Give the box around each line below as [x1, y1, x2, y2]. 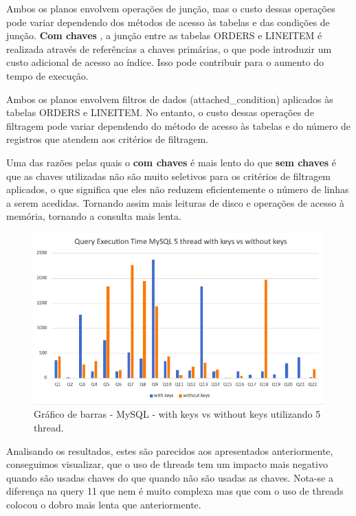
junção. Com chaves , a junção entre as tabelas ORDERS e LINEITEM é [6, 28, 322, 43]
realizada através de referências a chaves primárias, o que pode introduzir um [6, 41, 332, 56]
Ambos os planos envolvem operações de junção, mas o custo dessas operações [6, 1, 335, 15]
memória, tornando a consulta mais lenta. [6, 209, 181, 223]
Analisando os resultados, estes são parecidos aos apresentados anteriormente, [6, 443, 333, 458]
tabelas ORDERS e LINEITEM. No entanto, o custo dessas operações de [6, 105, 314, 120]
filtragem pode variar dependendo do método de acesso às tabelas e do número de [6, 118, 351, 133]
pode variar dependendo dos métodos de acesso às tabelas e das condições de [6, 14, 330, 29]
